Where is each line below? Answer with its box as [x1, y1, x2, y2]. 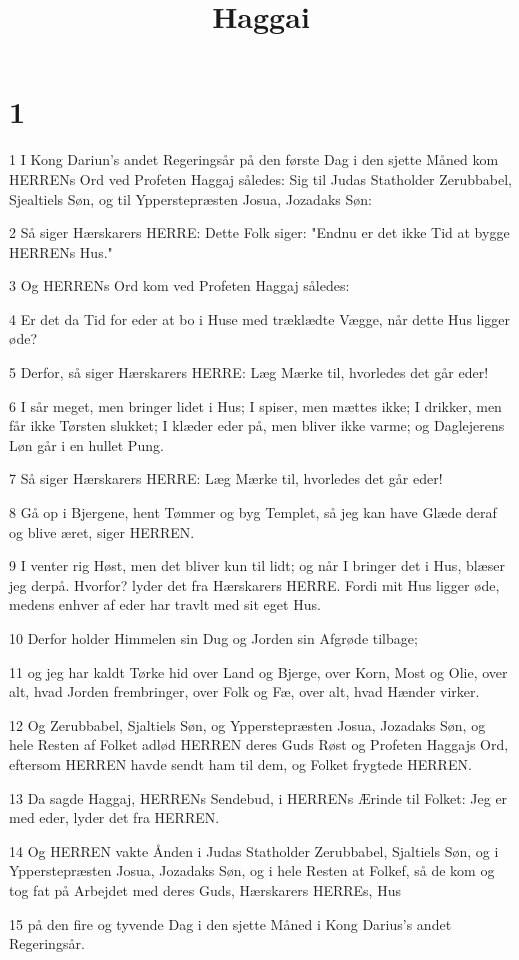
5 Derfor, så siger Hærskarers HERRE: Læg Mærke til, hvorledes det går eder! [9, 362, 489, 383]
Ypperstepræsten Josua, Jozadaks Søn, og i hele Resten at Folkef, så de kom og [9, 860, 495, 881]
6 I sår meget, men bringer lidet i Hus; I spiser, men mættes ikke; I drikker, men [9, 395, 502, 416]
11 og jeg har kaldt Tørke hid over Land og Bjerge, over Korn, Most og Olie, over [9, 661, 508, 682]
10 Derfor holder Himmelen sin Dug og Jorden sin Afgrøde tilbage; [9, 628, 418, 648]
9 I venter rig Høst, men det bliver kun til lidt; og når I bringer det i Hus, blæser [9, 555, 505, 576]
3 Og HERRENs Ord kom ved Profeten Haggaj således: [9, 275, 350, 296]
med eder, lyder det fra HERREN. [9, 807, 220, 828]
